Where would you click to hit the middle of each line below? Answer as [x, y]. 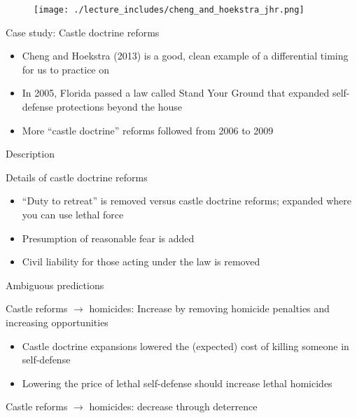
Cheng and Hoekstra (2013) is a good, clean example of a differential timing [185, 56]
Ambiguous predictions [55, 285]
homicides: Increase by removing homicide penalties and [209, 308]
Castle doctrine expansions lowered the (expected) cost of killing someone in [185, 346]
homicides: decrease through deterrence [173, 406]
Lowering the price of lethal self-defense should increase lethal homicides [177, 383]
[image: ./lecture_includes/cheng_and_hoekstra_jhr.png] [169, 10]
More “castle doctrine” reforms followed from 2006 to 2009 [148, 130]
